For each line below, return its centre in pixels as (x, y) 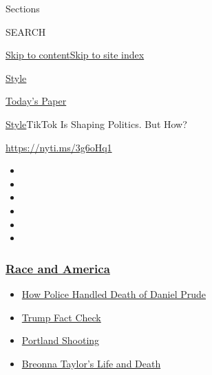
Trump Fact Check (61, 317)
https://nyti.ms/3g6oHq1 (59, 147)
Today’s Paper (36, 101)
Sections (23, 8)
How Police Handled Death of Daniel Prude (114, 293)
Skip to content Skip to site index (75, 55)
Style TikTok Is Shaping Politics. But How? (96, 124)
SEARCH (26, 31)
